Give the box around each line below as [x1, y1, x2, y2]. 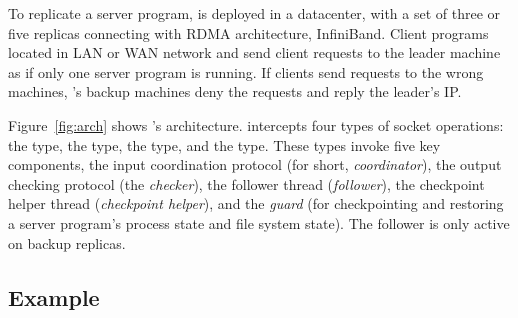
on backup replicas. [8, 232, 126, 253]
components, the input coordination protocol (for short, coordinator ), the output [8, 154, 502, 175]
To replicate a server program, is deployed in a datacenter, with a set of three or [8, 3, 501, 23]
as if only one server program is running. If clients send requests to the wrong [8, 61, 484, 82]
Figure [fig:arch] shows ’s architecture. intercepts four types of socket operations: [8, 114, 504, 135]
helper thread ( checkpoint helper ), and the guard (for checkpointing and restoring [8, 193, 504, 214]
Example [8, 281, 100, 312]
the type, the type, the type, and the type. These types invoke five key [8, 134, 441, 155]
